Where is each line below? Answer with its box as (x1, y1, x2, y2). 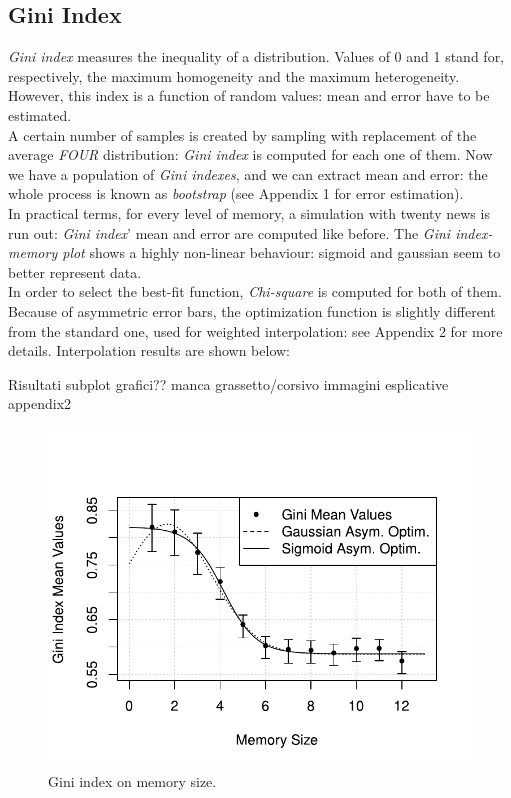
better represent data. (8, 261, 142, 282)
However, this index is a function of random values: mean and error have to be (8, 85, 490, 106)
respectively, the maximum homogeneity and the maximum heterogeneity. (8, 65, 460, 86)
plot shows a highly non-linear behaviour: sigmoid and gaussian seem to (62, 242, 501, 263)
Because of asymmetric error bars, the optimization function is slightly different (8, 300, 496, 321)
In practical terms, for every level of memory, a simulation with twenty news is (8, 202, 490, 223)
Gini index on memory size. (48, 770, 217, 791)
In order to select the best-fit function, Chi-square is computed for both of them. (8, 281, 502, 302)
